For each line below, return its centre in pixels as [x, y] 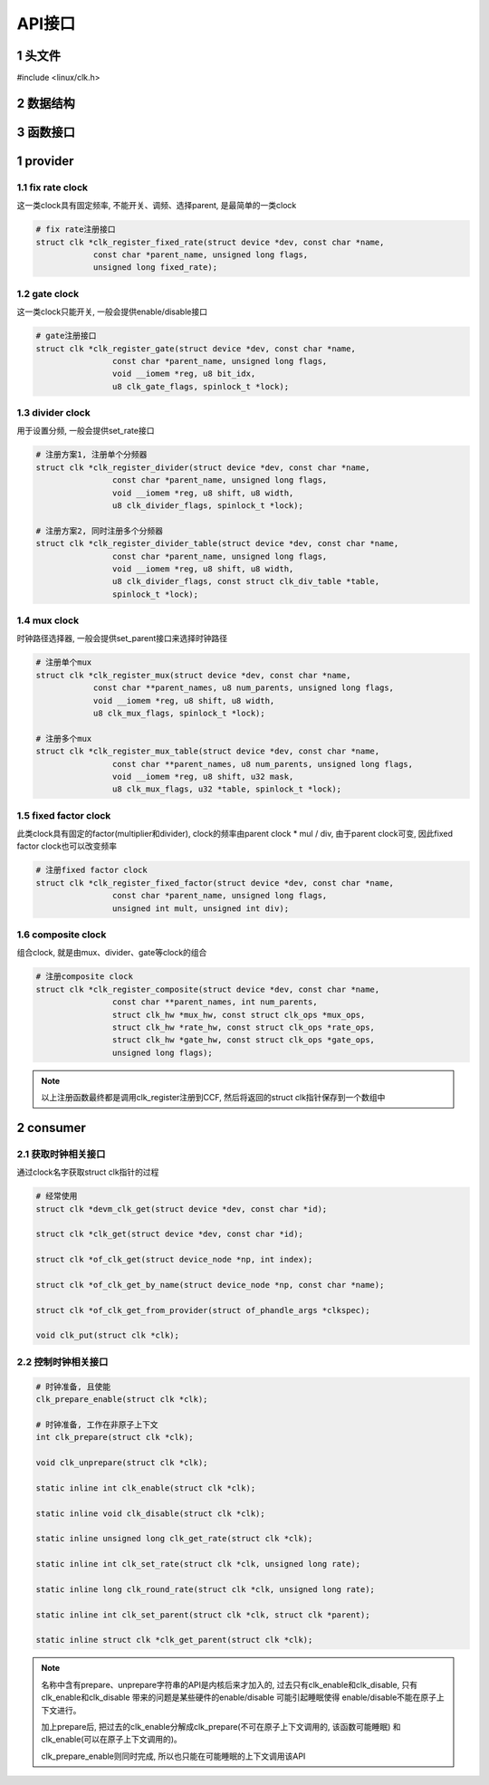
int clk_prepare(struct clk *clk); [115, 1437]
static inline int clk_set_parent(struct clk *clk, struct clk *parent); [203, 1615]
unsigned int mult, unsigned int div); [201, 908]
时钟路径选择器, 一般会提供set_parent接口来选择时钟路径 [122, 638]
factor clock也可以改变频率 [67, 846]
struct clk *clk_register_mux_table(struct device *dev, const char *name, [208, 751]
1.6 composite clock [62, 935]
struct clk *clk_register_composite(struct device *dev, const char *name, [208, 989]
